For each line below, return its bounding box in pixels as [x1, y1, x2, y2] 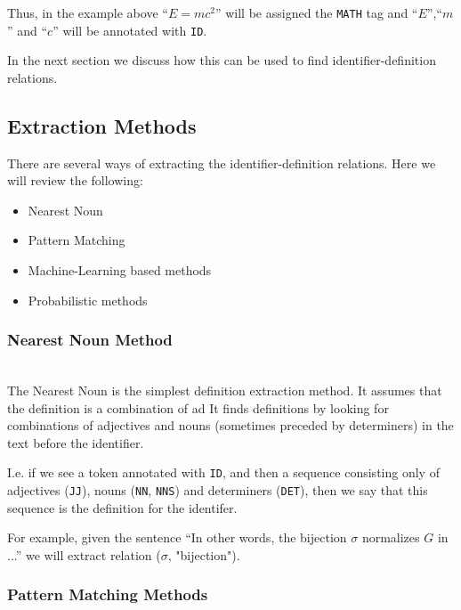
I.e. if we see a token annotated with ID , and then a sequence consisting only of [7, 463, 440, 482]
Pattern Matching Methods [7, 583, 208, 606]
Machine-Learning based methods [28, 261, 212, 280]
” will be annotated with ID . [53, 20, 207, 39]
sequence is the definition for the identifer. [7, 498, 238, 516]
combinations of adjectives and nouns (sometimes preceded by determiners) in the [7, 416, 454, 435]
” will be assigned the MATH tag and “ [214, 4, 418, 21]
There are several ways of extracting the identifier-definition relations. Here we [7, 153, 436, 172]
